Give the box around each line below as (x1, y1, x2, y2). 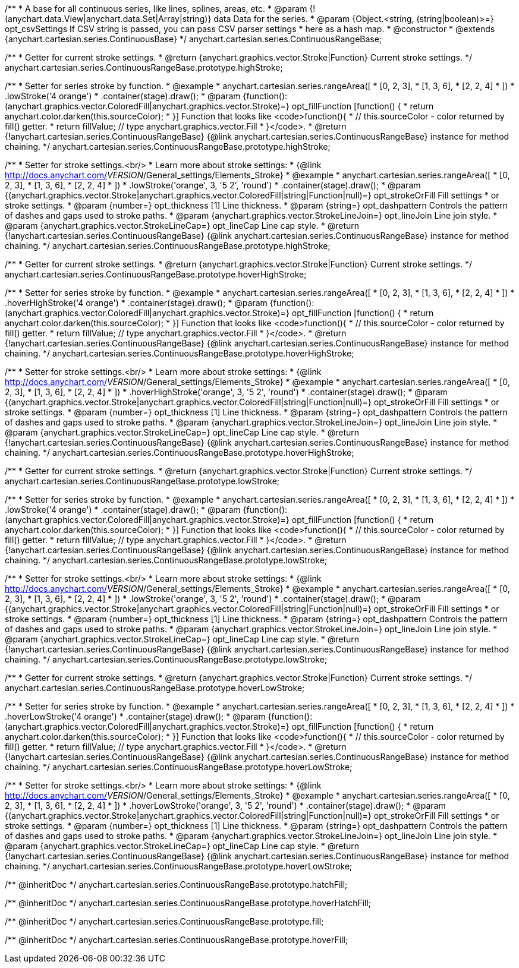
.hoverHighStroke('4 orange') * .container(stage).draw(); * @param (5, 298, 268, 308)
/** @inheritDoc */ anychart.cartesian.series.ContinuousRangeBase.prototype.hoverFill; (5, 935, 348, 945)
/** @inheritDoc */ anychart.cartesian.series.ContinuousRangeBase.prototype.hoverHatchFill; (5, 898, 372, 908)
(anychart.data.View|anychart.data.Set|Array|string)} (5, 14, 212, 24)
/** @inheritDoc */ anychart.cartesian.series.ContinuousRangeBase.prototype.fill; (5, 916, 324, 926)
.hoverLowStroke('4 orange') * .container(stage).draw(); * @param (5, 711, 266, 721)
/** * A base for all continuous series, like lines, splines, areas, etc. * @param (5, 4, 307, 14)
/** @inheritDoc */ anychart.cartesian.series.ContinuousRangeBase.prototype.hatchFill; (5, 879, 348, 890)
